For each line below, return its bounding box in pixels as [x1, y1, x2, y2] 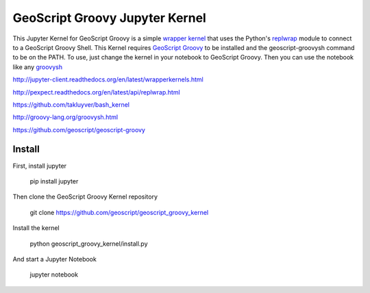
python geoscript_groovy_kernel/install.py [29, 240, 148, 248]
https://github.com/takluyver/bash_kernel [12, 100, 130, 109]
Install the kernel [12, 224, 60, 232]
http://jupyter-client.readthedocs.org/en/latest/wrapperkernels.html [12, 75, 203, 84]
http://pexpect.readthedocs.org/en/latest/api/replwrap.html [12, 88, 181, 96]
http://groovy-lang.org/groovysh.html [12, 113, 119, 121]
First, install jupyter [12, 162, 67, 170]
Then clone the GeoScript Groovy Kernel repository [12, 192, 158, 201]
